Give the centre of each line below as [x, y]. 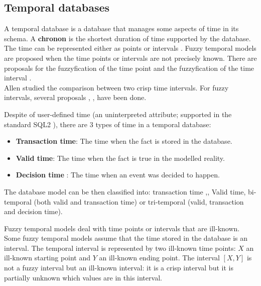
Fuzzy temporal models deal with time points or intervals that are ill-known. [122, 228]
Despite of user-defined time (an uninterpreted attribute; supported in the [118, 114]
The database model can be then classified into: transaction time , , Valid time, [125, 191]
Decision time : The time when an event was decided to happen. [118, 175]
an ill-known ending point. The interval [159, 258]
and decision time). [33, 211]
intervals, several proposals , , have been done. [75, 97]
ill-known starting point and [47, 258]
